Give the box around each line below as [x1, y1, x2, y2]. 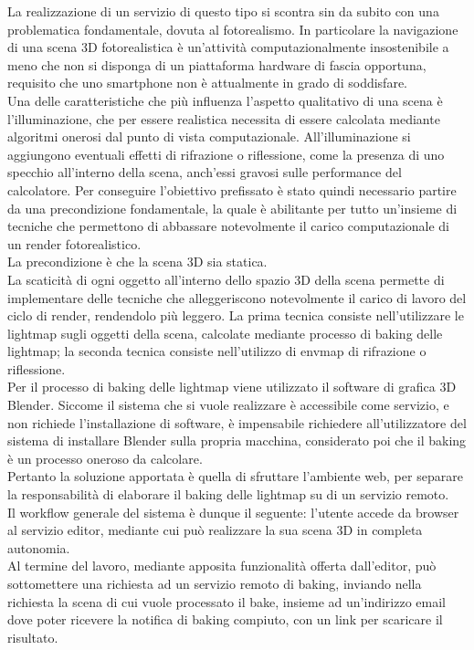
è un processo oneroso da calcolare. [7, 448, 203, 467]
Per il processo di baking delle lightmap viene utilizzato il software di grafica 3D [7, 377, 457, 396]
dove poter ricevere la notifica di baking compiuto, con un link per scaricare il [7, 610, 443, 629]
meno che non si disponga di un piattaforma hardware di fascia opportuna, [7, 55, 427, 74]
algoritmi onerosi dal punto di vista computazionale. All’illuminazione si [7, 127, 411, 146]
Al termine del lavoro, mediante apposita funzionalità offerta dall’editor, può [7, 556, 437, 575]
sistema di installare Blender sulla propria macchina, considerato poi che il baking [7, 431, 467, 450]
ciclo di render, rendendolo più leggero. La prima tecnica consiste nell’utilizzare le [7, 306, 464, 325]
